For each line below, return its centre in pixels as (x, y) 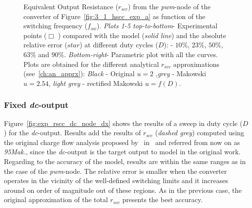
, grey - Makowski (181, 73)
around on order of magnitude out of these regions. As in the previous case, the (123, 190)
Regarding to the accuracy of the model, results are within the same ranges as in (125, 161)
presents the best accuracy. (162, 199)
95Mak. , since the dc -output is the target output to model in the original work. (122, 152)
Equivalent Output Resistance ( (71, 6)
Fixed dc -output (36, 105)
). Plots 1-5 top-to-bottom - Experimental (157, 26)
